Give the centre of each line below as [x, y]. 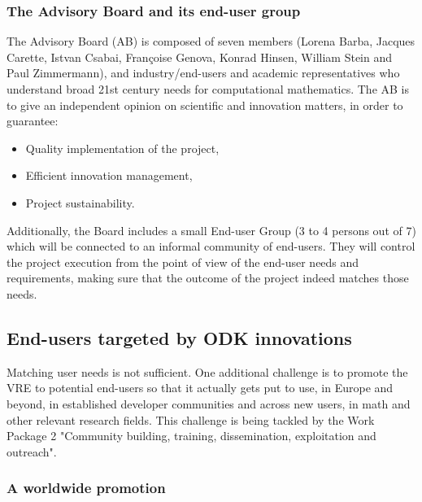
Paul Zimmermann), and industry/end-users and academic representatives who [203, 73]
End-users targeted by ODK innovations [179, 337]
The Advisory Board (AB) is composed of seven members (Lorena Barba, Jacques [211, 41]
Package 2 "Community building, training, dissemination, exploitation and [191, 436]
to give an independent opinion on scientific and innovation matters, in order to [205, 105]
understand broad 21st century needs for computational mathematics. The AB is [208, 89]
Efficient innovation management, [109, 175]
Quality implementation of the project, [122, 148]
